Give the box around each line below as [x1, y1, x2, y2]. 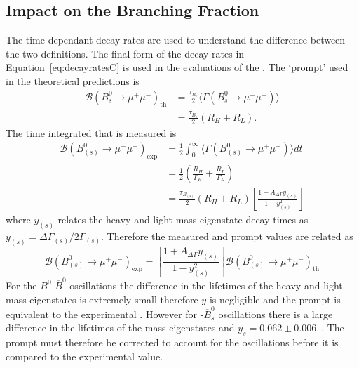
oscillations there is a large [218, 306, 333, 321]
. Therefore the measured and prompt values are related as [101, 229, 353, 244]
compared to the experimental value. [6, 348, 163, 363]
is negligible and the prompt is [209, 291, 341, 306]
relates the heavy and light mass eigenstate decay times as [57, 212, 309, 227]
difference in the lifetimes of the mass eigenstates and [6, 320, 235, 335]
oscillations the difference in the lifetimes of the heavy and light [69, 277, 343, 292]
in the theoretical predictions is [6, 73, 140, 88]
